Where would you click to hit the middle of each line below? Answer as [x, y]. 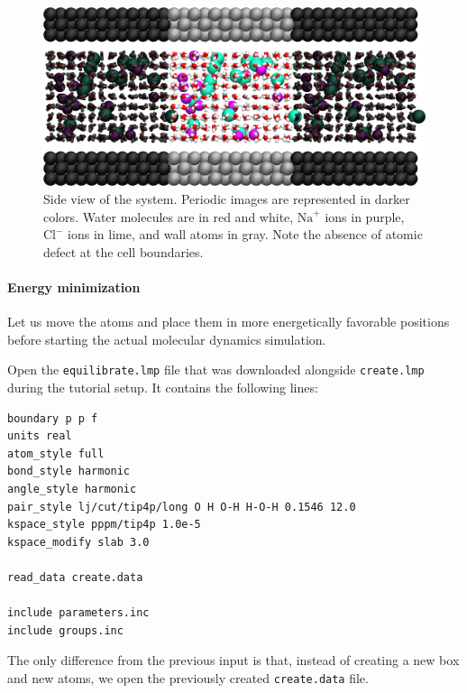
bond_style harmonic [69, 471]
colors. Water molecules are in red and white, [169, 216]
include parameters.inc [78, 613]
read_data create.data [75, 577]
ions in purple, [365, 216]
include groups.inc [65, 630]
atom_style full [56, 453]
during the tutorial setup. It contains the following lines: [163, 387]
